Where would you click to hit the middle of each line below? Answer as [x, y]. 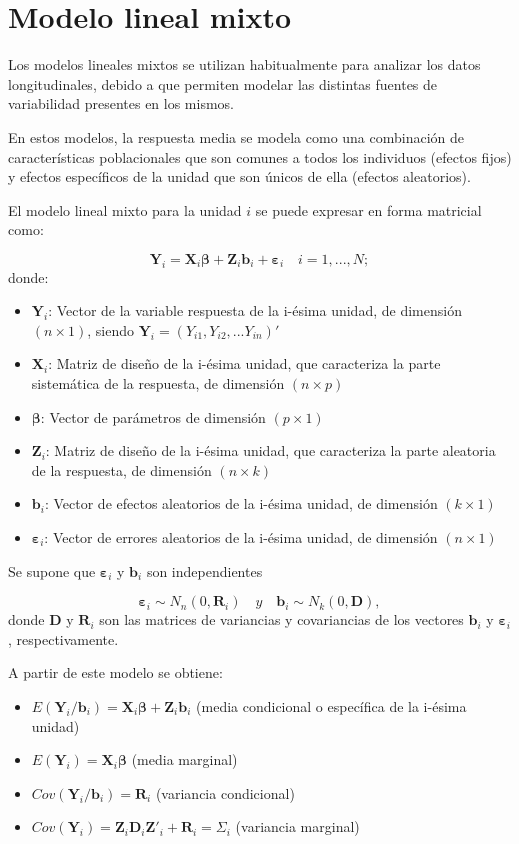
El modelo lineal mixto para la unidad [125, 209]
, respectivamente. [63, 638]
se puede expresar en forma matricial [368, 209]
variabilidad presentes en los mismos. [121, 103]
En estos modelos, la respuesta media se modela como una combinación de [236, 136]
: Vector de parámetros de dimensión [153, 416]
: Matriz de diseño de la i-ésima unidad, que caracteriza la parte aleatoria [270, 450]
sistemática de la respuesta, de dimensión [158, 383]
